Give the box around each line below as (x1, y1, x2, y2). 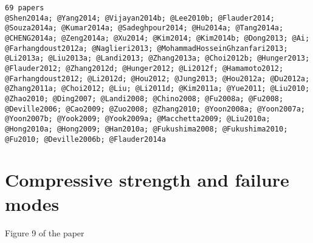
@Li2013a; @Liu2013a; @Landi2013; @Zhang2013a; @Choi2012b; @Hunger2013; (5, 54, 310, 63)
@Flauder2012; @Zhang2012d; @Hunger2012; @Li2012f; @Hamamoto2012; (5, 64, 284, 73)
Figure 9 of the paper (5, 226, 84, 239)
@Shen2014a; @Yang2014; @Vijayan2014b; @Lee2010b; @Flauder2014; (5, 13, 275, 22)
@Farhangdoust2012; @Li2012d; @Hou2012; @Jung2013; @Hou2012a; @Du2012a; (5, 74, 310, 83)
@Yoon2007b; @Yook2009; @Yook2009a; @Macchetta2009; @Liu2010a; (5, 115, 270, 124)
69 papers (5, 4, 44, 12)
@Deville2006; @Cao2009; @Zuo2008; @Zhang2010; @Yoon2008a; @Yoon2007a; (5, 104, 305, 113)
